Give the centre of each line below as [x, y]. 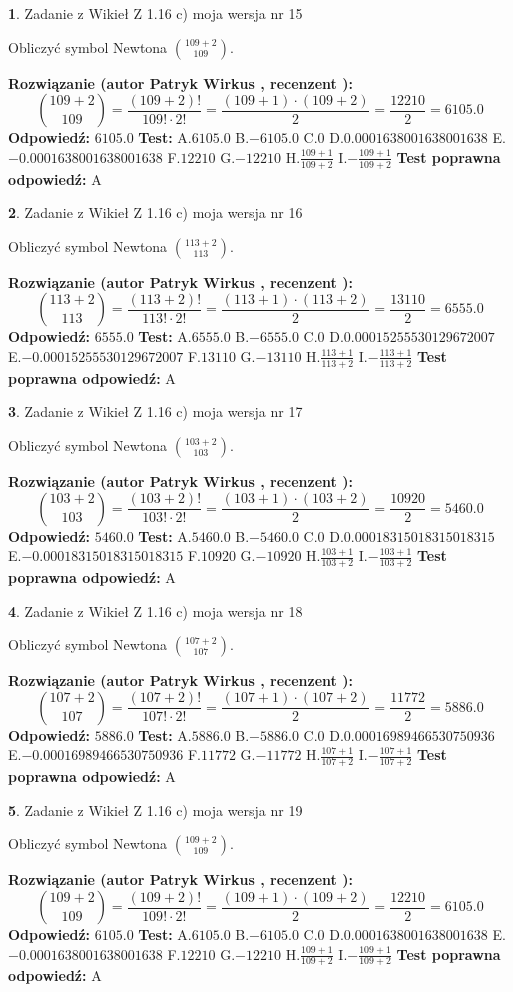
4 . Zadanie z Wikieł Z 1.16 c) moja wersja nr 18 [155, 610]
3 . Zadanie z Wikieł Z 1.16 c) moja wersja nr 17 [155, 411]
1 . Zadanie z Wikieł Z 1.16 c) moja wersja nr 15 [155, 13]
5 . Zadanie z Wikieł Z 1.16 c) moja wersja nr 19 [155, 809]
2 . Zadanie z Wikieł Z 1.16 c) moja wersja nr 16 [155, 212]
